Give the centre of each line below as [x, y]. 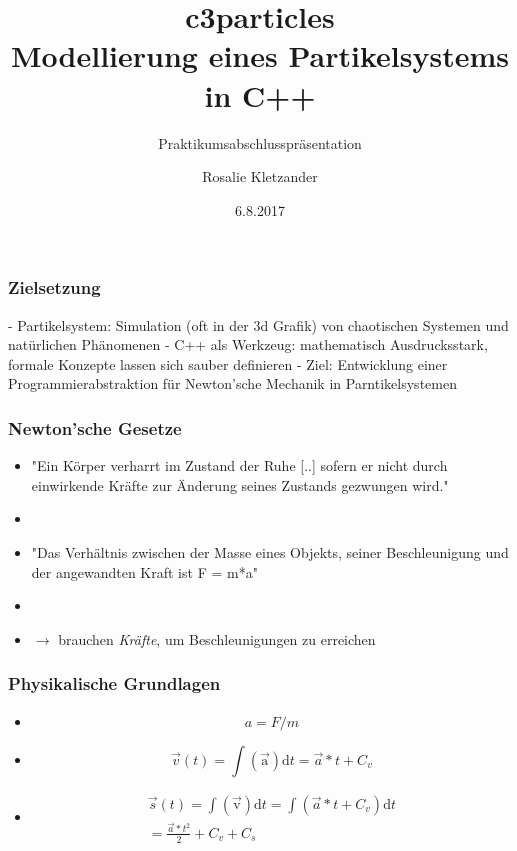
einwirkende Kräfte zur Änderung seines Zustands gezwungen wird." [240, 484]
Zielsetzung [54, 287]
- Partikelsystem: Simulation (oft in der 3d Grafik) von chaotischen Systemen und [258, 324]
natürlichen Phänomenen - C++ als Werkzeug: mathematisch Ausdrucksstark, [248, 344]
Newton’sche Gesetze [95, 427]
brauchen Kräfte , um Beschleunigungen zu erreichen [217, 638]
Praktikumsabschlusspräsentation [260, 142]
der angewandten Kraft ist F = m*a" [144, 571]
